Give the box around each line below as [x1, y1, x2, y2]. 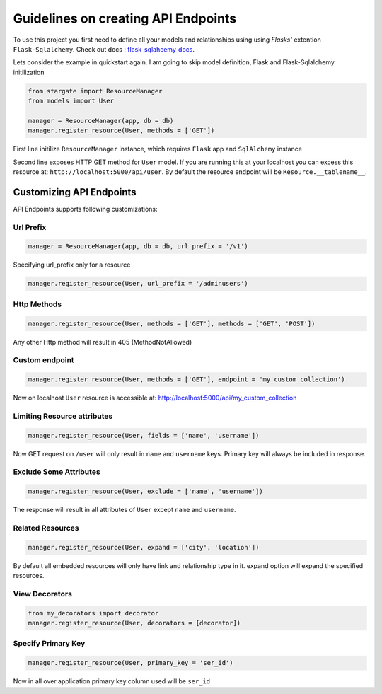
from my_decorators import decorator [28, 609, 159, 617]
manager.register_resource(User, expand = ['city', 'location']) [28, 543, 260, 551]
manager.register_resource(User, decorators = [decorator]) [28, 619, 241, 628]
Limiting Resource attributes [13, 411, 113, 421]
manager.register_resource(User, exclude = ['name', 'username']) [28, 487, 263, 495]
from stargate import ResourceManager [28, 87, 163, 95]
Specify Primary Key [13, 639, 86, 649]
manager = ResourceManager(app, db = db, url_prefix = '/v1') [28, 243, 248, 250]
